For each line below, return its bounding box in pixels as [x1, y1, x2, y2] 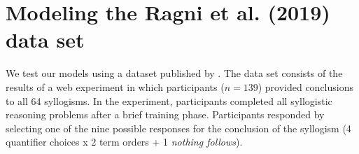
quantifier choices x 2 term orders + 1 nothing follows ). [6, 134, 243, 149]
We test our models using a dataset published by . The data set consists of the [6, 66, 343, 80]
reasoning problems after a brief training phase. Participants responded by [6, 107, 325, 122]
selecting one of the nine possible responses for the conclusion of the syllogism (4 [6, 120, 351, 135]
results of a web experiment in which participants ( [6, 79, 225, 94]
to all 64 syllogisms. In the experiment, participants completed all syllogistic [6, 93, 332, 108]
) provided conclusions [258, 79, 354, 94]
